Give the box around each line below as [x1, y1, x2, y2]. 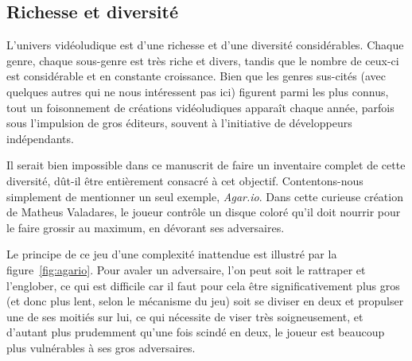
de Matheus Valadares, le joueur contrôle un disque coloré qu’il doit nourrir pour [6, 204, 401, 220]
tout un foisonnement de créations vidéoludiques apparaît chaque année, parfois [6, 99, 395, 115]
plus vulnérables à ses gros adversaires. [6, 339, 196, 355]
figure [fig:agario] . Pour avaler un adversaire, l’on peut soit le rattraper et [6, 261, 366, 278]
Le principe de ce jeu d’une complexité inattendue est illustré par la [6, 246, 337, 262]
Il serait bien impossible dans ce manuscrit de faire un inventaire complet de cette [6, 157, 406, 173]
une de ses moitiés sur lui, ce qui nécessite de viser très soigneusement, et [6, 308, 363, 324]
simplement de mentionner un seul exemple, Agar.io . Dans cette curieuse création [6, 188, 403, 204]
